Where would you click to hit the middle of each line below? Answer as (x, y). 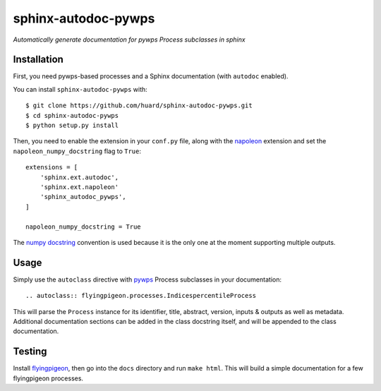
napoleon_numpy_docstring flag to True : (77, 151)
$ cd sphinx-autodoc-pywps (72, 115)
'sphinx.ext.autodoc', (79, 177)
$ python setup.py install (72, 126)
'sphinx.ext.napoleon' (79, 187)
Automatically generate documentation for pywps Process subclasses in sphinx (129, 40)
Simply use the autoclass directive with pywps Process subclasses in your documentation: (147, 279)
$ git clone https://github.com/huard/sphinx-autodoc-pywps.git (139, 106)
